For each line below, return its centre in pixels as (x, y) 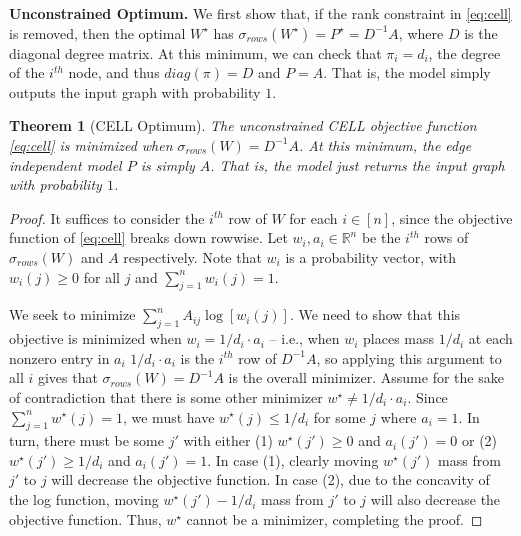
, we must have (168, 416)
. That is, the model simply (407, 72)
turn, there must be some (86, 440)
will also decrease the (435, 499)
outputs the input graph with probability (135, 91)
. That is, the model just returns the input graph (357, 164)
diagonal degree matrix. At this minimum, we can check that (195, 52)
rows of (446, 237)
